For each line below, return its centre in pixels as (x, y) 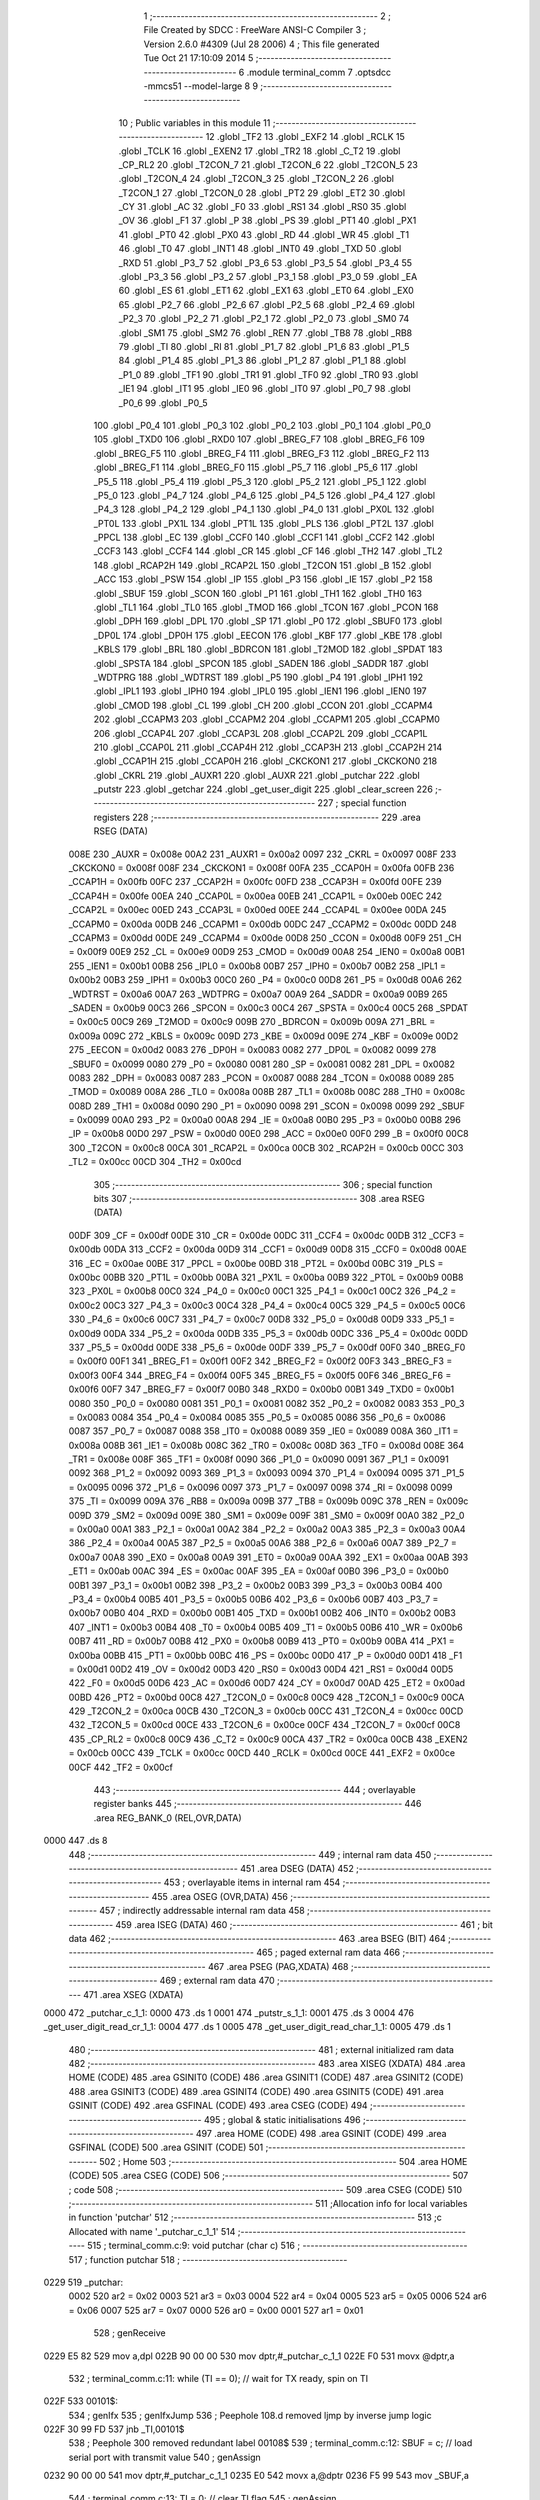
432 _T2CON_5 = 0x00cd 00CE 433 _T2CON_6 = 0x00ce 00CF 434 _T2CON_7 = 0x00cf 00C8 (264, 1725)
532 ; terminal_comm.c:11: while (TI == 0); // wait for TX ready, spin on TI (218, 2378)
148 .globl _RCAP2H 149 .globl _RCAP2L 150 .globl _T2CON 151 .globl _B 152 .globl (262, 565)
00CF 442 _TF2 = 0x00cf (121, 1767)
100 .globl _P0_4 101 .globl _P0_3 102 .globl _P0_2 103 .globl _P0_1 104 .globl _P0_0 (262, 425)
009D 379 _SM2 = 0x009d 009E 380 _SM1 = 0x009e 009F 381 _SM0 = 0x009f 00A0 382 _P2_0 (266, 1515)
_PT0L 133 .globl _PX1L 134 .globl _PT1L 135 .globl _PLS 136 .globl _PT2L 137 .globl (263, 523)
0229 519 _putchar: (83, 2282)
